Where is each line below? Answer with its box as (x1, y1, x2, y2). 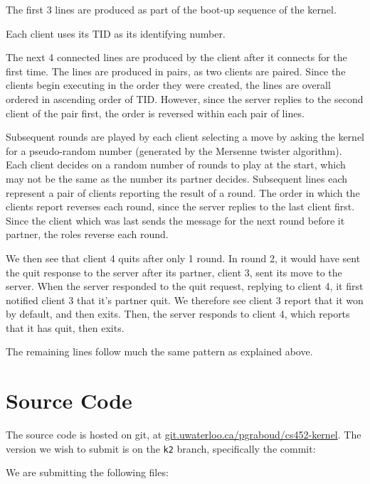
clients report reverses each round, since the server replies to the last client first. (6, 199, 355, 214)
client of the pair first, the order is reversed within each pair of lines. (6, 105, 305, 120)
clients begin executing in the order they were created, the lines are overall (6, 77, 331, 92)
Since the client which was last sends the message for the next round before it (6, 213, 345, 227)
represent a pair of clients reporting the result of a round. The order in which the (6, 185, 360, 200)
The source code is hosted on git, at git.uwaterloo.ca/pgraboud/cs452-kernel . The (6, 427, 361, 442)
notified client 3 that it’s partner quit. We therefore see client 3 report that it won (6, 292, 364, 307)
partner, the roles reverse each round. (6, 227, 169, 242)
